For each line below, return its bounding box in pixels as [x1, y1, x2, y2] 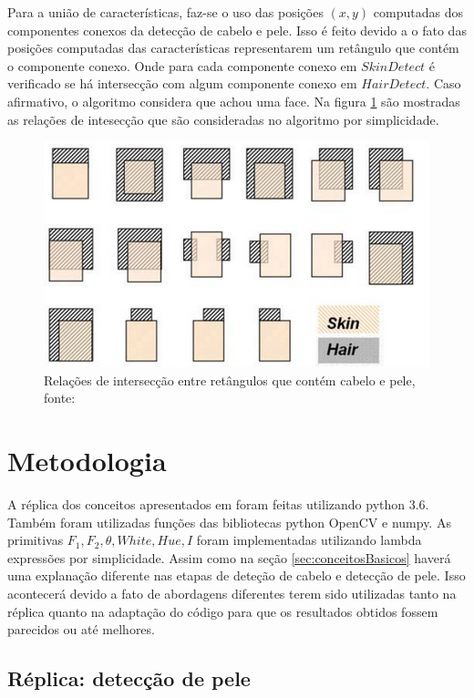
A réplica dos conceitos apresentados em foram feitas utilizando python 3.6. [7, 495, 429, 514]
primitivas [7, 530, 64, 549]
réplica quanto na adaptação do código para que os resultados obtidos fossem [7, 601, 438, 621]
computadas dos [373, 3, 463, 21]
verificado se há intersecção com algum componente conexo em [7, 74, 357, 93]
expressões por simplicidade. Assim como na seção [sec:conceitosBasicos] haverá [7, 548, 451, 567]
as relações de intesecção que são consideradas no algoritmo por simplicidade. [7, 109, 439, 128]
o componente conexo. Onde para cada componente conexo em [7, 56, 357, 75]
